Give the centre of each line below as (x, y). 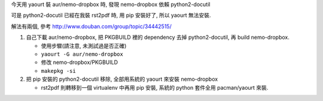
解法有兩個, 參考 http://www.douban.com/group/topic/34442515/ (91, 26)
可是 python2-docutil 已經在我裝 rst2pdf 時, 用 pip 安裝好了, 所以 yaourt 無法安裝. (111, 16)
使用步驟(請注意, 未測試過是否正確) (84, 45)
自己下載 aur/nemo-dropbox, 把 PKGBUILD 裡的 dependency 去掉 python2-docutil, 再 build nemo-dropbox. (158, 37)
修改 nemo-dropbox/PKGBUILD (80, 62)
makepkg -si (58, 71)
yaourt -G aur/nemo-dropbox (82, 54)
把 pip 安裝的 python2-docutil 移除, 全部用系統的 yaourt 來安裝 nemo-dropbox (122, 79)
